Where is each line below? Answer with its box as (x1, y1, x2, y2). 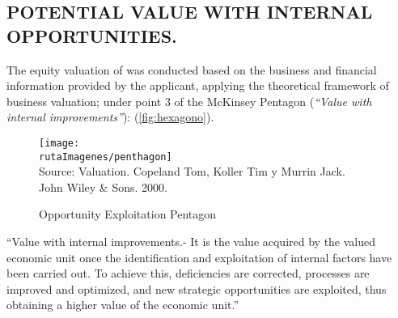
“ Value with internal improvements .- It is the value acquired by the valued (6, 233, 376, 250)
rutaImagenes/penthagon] (39, 151, 172, 163)
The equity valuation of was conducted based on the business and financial (6, 61, 377, 78)
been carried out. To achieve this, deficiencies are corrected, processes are (6, 265, 370, 282)
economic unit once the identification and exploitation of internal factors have (6, 248, 392, 265)
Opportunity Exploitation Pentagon (39, 206, 217, 223)
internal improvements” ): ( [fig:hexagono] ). (6, 108, 214, 125)
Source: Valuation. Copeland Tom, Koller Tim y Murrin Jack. (39, 163, 345, 180)
